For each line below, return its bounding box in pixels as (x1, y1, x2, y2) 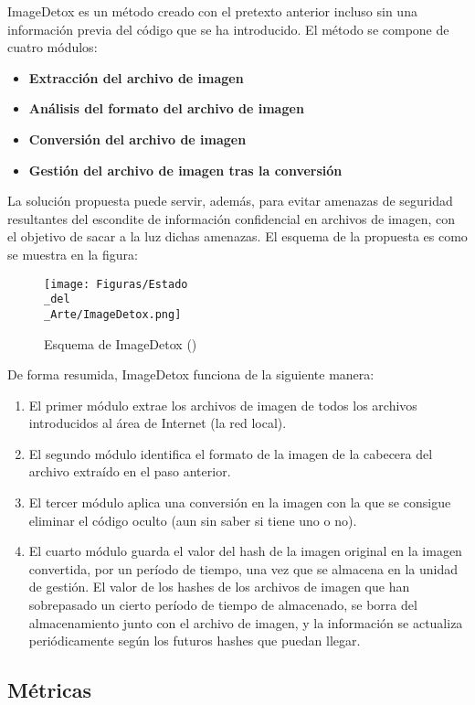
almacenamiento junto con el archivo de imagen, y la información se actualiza (28, 613, 463, 632)
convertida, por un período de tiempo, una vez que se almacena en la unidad (28, 559, 459, 578)
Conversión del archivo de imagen (28, 129, 247, 148)
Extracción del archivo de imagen (28, 68, 244, 87)
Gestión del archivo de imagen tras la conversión (28, 160, 343, 179)
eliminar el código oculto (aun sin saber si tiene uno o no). (28, 510, 357, 529)
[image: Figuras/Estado (44, 277, 188, 291)
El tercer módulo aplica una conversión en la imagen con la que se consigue (28, 493, 451, 512)
